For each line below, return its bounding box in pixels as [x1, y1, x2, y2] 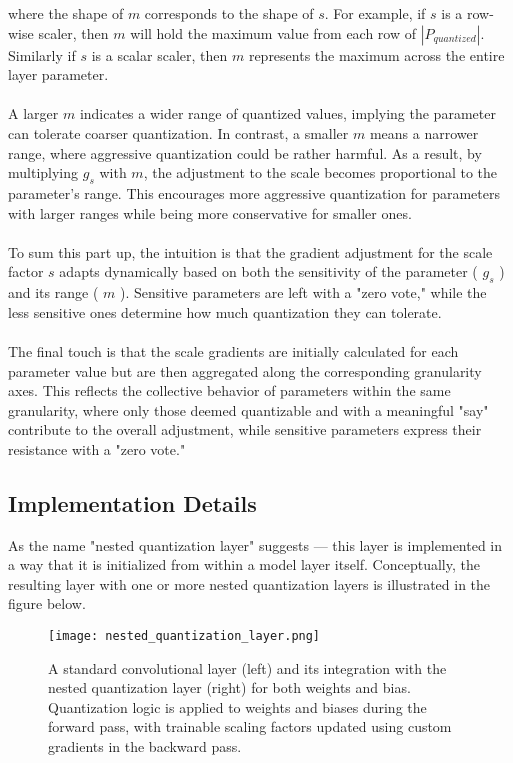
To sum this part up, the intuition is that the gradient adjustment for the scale [8, 241, 493, 262]
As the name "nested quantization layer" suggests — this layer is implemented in [8, 534, 503, 555]
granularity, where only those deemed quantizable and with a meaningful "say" [8, 399, 489, 420]
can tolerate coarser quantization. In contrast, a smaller [8, 122, 349, 143]
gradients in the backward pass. [48, 736, 242, 757]
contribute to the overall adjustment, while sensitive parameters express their [8, 419, 482, 440]
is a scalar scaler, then [91, 44, 228, 65]
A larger [8, 103, 59, 124]
